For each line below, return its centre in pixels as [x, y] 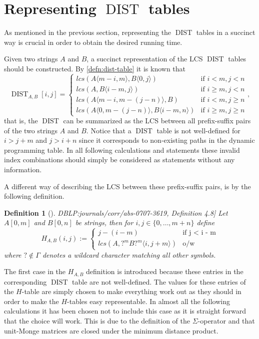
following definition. [34, 196]
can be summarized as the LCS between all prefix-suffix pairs [157, 121]
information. [23, 169]
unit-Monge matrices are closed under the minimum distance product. [111, 330]
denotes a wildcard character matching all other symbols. [129, 254]
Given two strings [31, 59]
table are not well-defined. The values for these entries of [159, 281]
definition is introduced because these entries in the [165, 271]
